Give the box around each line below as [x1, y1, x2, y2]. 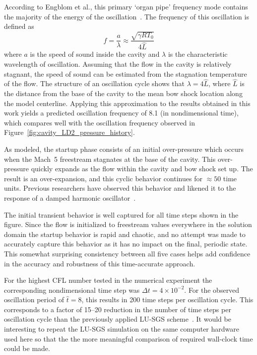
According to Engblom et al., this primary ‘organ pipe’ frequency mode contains [4, 1, 248, 11]
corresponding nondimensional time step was [4, 284, 140, 295]
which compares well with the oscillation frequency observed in [4, 117, 195, 127]
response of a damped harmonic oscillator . [4, 192, 136, 203]
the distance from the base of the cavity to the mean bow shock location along [4, 88, 243, 99]
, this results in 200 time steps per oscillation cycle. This [81, 294, 254, 305]
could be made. [4, 343, 50, 354]
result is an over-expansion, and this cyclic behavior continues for [4, 173, 202, 183]
